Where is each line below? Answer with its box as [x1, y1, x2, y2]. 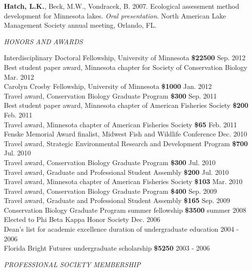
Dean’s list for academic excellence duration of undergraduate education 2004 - [4, 224, 239, 234]
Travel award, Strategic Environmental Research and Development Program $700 [4, 138, 248, 148]
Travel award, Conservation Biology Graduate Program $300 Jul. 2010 [4, 157, 216, 167]
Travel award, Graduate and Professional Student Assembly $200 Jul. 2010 [4, 167, 229, 177]
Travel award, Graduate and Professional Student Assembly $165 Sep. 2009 [4, 195, 230, 205]
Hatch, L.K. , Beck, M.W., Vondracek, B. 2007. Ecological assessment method [4, 1, 239, 11]
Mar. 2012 [4, 71, 34, 82]
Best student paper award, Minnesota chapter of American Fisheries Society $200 [4, 100, 249, 110]
